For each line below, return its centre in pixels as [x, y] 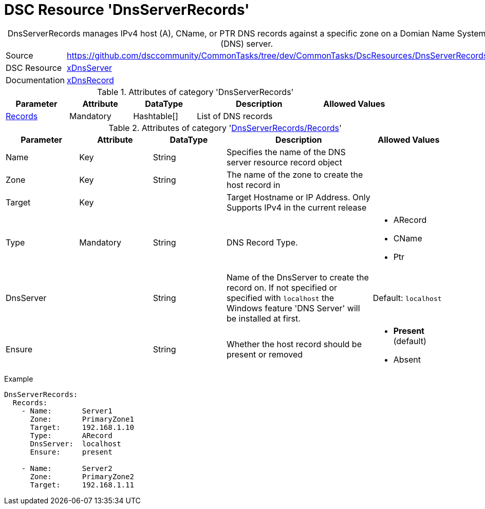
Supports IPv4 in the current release [296, 207]
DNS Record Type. [262, 242]
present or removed [265, 354]
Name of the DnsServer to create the [297, 277]
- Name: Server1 [67, 411]
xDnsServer [90, 68]
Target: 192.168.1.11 [82, 485]
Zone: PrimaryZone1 [82, 419]
